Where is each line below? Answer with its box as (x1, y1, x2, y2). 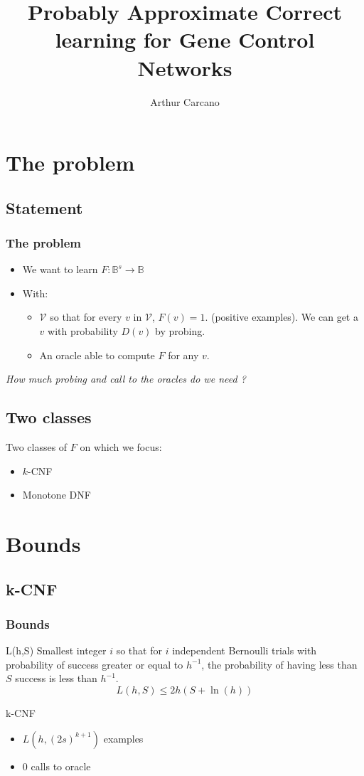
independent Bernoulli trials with (172, 643, 317, 658)
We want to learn (22, 262, 98, 277)
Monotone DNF (22, 487, 91, 502)
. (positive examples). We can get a (205, 309, 358, 324)
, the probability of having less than (201, 657, 358, 671)
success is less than (15, 671, 97, 686)
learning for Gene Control (55, 25, 315, 54)
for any (168, 347, 199, 362)
